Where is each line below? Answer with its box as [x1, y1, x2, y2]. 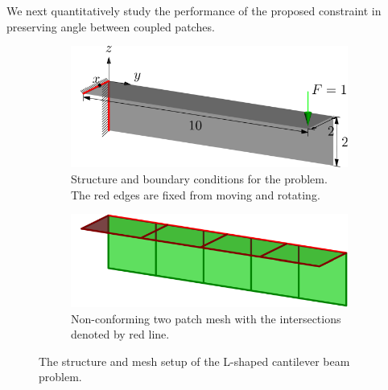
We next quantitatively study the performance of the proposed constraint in [6, 2, 382, 18]
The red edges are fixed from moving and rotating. [71, 186, 320, 203]
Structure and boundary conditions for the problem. [71, 170, 328, 187]
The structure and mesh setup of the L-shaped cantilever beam [39, 352, 350, 369]
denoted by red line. [71, 326, 170, 343]
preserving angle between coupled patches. [6, 18, 215, 35]
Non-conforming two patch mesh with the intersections [71, 310, 341, 326]
